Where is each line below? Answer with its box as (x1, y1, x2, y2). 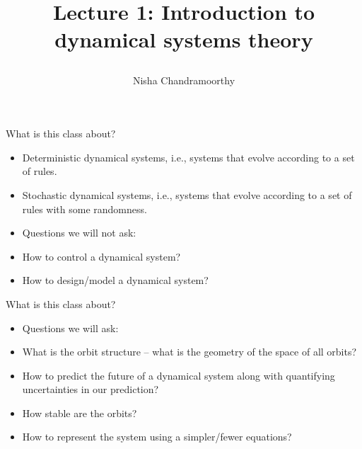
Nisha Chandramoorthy (132, 72, 235, 87)
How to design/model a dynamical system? (22, 273, 209, 288)
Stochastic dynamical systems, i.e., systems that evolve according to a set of (22, 187, 352, 202)
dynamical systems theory (54, 25, 313, 54)
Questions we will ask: (22, 320, 119, 335)
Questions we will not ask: (22, 225, 136, 240)
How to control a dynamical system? (22, 249, 181, 263)
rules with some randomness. (22, 201, 147, 216)
